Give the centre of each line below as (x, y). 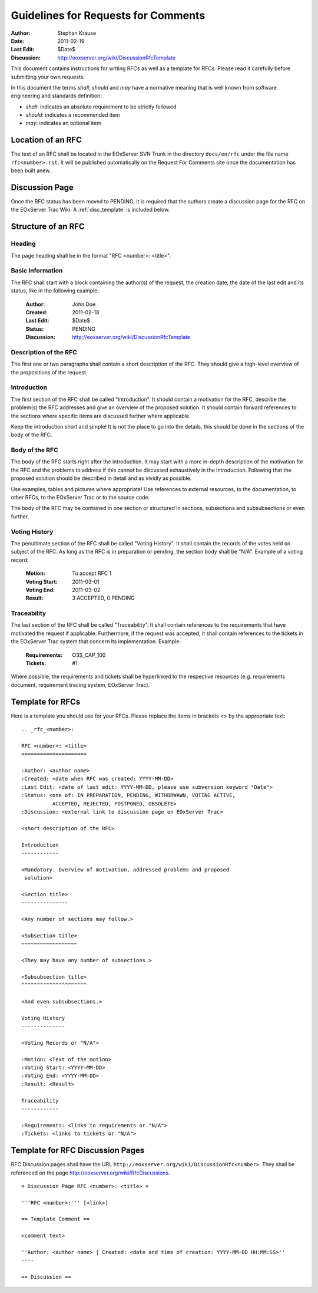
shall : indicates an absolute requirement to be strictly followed (101, 107)
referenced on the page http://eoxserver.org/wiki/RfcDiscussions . (90, 1173)
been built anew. (31, 170)
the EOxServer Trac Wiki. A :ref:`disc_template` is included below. (90, 210)
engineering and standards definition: (57, 96)
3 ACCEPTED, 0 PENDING (104, 598)
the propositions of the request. (49, 372)
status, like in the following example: (55, 291)
